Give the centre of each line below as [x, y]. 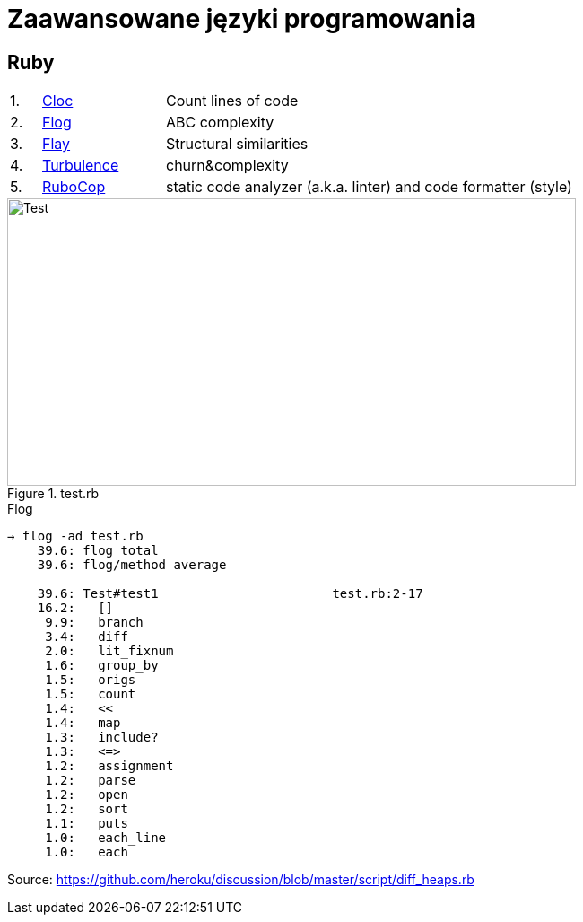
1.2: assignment [109, 766]
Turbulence [81, 166]
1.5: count [91, 694]
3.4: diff [87, 637]
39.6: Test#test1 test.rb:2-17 [230, 594]
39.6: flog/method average [132, 565]
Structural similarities [237, 144]
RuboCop [74, 187]
